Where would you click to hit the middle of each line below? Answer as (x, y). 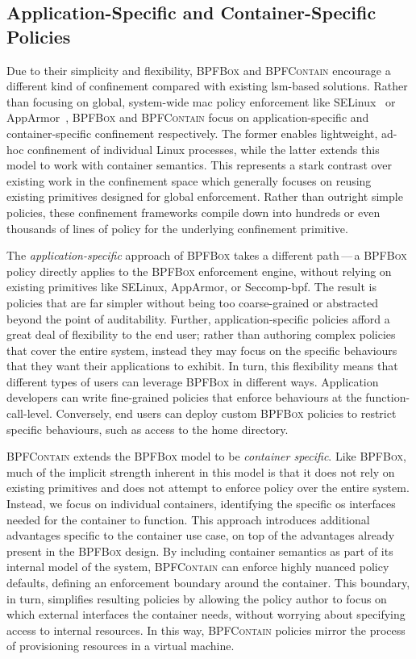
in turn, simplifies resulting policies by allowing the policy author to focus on (197, 598)
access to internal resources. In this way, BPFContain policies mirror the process (206, 630)
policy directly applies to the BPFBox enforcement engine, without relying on (199, 271)
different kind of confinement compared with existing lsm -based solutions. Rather (207, 86)
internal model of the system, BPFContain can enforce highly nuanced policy (198, 567)
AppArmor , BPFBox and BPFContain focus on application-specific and (188, 117)
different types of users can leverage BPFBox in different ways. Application (193, 381)
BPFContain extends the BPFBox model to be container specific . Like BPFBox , (206, 456)
